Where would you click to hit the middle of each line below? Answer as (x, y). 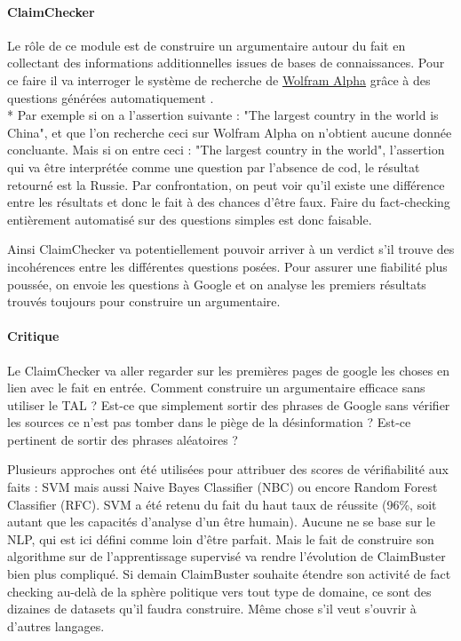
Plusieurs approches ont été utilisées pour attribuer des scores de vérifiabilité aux (228, 469)
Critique (33, 336)
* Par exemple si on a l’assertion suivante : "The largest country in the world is (223, 115)
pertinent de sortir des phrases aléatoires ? (123, 439)
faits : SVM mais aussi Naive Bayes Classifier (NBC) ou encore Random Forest (223, 487)
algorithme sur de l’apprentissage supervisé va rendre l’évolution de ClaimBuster (227, 556)
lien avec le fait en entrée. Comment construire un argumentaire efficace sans (216, 388)
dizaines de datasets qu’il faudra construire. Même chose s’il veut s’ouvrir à (212, 609)
